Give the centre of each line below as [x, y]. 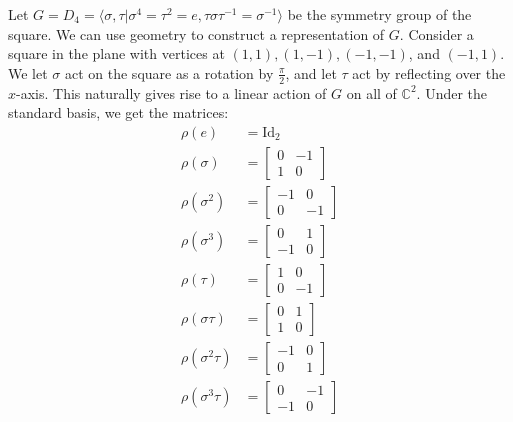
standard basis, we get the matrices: [118, 112]
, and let [311, 72]
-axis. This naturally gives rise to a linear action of [171, 92]
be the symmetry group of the [379, 14]
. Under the [452, 92]
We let [28, 72]
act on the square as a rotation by [169, 72]
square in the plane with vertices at [116, 53]
